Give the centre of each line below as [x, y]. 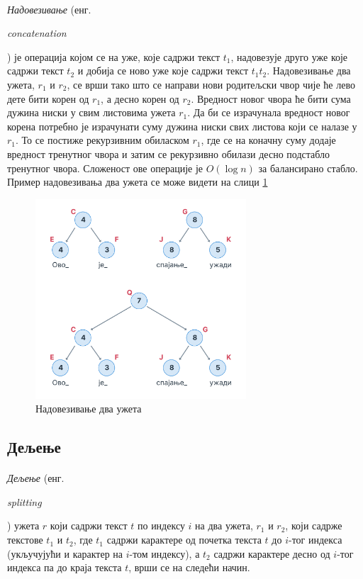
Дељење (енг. [36, 478]
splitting [24, 501]
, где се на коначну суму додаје [268, 140]
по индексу [161, 525]
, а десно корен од [140, 98]
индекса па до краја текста [65, 567]
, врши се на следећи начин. [189, 567]
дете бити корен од [48, 98]
